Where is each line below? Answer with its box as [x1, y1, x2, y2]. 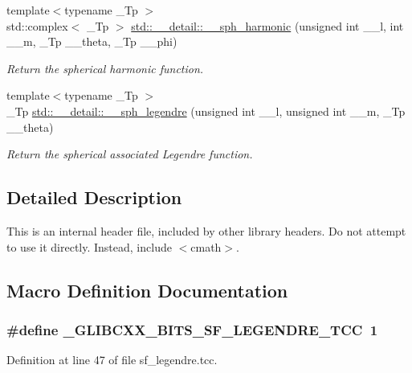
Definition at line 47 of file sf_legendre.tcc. [6, 351, 218, 368]
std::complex [6, 17, 68, 34]
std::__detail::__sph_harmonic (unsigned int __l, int [131, 17, 404, 34]
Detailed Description [6, 185, 182, 210]
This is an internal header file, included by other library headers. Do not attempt [6, 222, 406, 239]
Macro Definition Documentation [6, 277, 288, 302]
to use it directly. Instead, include [6, 238, 172, 255]
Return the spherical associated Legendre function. [6, 146, 253, 162]
